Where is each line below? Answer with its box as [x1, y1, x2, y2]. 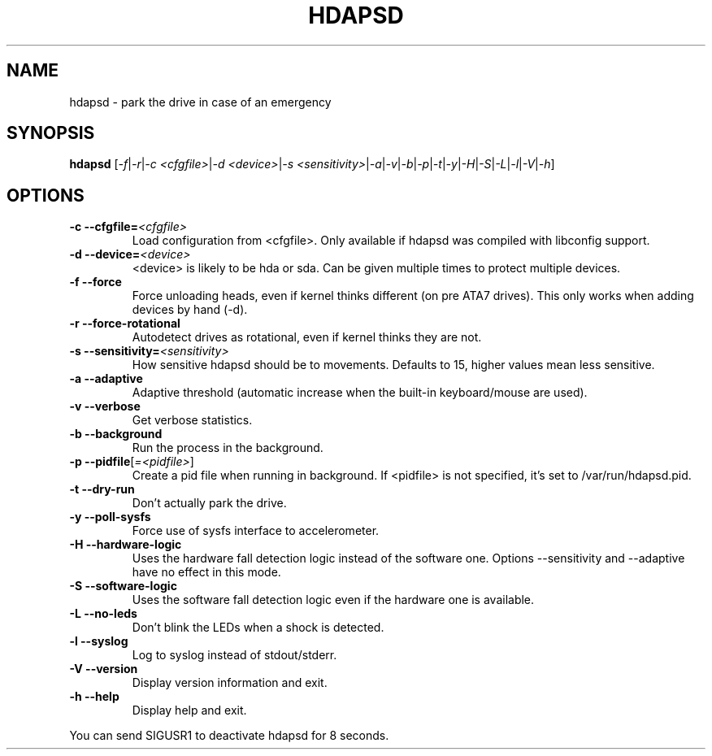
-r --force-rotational [69, 316, 180, 331]
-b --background [69, 427, 163, 441]
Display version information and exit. [132, 676, 328, 690]
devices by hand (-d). [132, 302, 248, 317]
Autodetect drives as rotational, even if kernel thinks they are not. [132, 330, 482, 345]
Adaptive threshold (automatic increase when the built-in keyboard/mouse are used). [132, 385, 588, 400]
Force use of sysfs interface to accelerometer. [132, 524, 380, 538]
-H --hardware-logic [69, 537, 182, 552]
